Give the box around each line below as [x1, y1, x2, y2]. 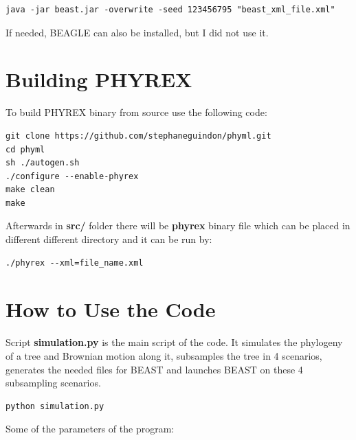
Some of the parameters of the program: [5, 421, 175, 436]
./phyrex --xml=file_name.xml [5, 257, 144, 268]
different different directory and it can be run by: [5, 232, 212, 246]
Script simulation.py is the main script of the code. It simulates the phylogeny [5, 335, 343, 349]
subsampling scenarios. [5, 375, 101, 390]
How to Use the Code [5, 295, 216, 323]
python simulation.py [5, 401, 104, 411]
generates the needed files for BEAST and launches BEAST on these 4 [5, 362, 303, 376]
